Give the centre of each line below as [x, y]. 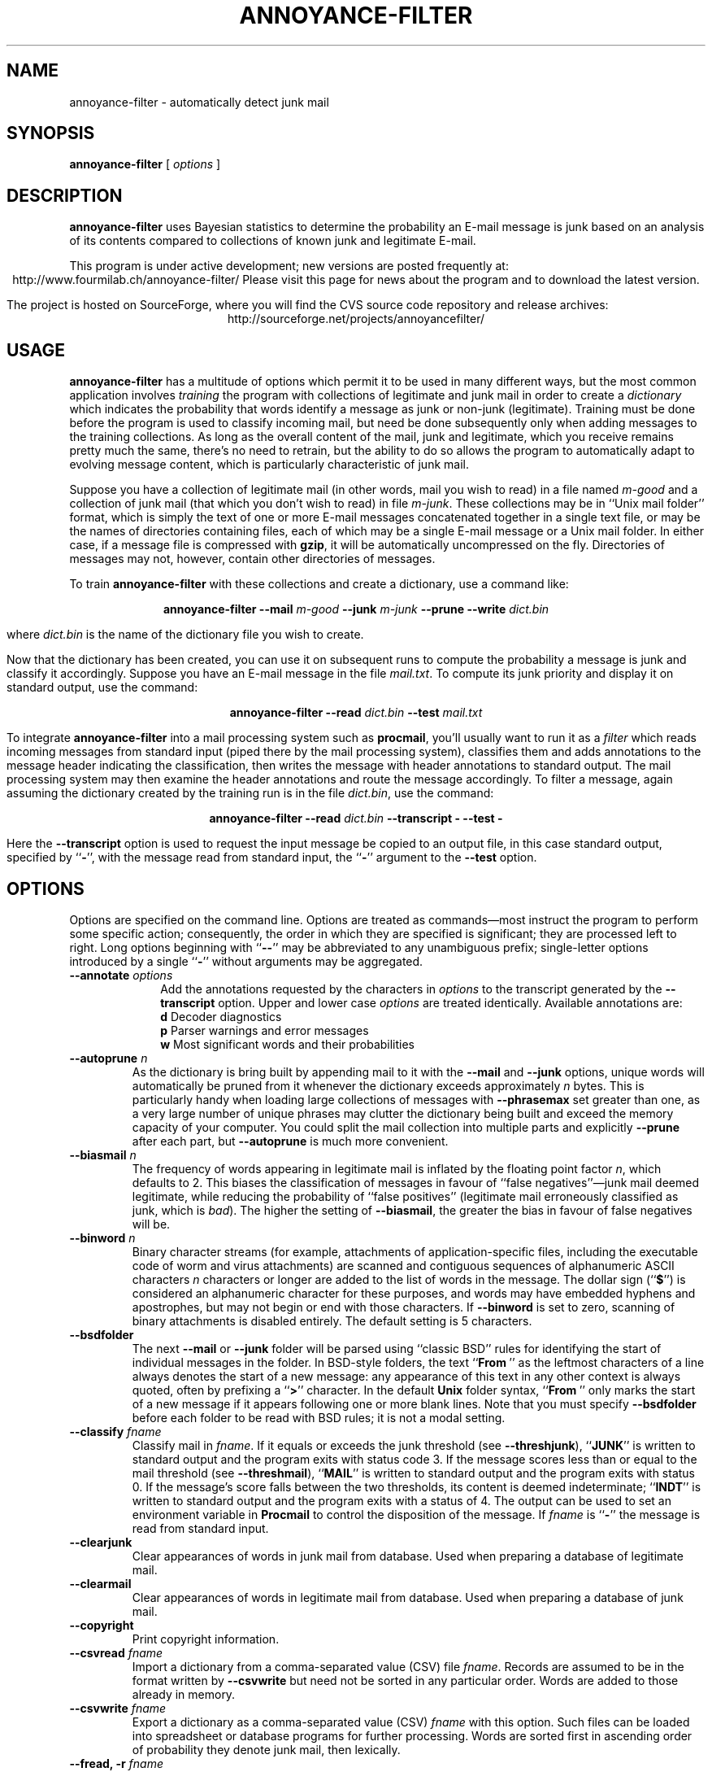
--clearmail [100, 1583]
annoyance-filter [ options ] [145, 164]
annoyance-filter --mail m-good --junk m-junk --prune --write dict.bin [356, 609]
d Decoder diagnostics [221, 1016]
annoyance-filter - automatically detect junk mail [199, 102]
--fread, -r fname [117, 1763]
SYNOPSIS [51, 133]
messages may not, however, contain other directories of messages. [252, 559]
